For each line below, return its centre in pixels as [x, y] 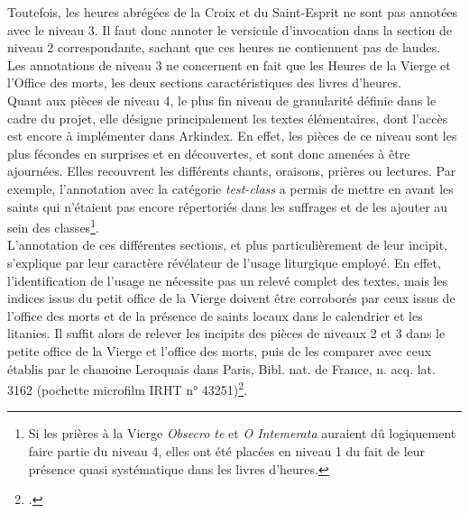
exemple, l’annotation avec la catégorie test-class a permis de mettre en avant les [230, 188]
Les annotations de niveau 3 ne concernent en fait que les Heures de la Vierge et [229, 64]
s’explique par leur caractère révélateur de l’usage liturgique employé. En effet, [224, 262]
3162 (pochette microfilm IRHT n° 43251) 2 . [128, 388]
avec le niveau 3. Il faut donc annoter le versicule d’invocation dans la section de [230, 29]
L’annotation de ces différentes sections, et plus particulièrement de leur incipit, [227, 245]
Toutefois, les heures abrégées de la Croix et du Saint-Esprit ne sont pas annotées [233, 12]
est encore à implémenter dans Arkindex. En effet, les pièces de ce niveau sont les [232, 136]
